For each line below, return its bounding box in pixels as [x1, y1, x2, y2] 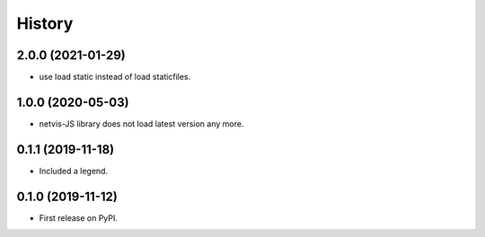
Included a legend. [39, 165, 108, 176]
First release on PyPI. [39, 212, 119, 224]
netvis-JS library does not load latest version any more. [39, 118, 244, 129]
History [16, 13, 74, 33]
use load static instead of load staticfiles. [39, 72, 191, 83]
